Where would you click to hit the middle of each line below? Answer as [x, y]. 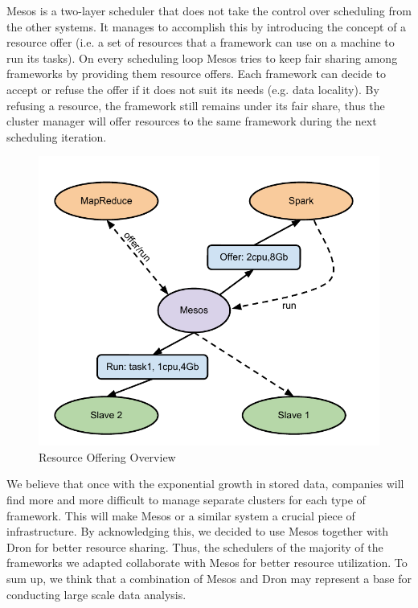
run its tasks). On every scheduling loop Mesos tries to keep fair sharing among [202, 58]
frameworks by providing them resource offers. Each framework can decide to [197, 74]
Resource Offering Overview [107, 456]
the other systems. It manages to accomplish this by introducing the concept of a [207, 26]
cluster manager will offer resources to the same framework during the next [192, 121]
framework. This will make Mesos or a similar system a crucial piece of [181, 515]
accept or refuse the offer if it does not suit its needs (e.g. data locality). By [193, 89]
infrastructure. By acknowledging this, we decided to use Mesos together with [198, 531]
